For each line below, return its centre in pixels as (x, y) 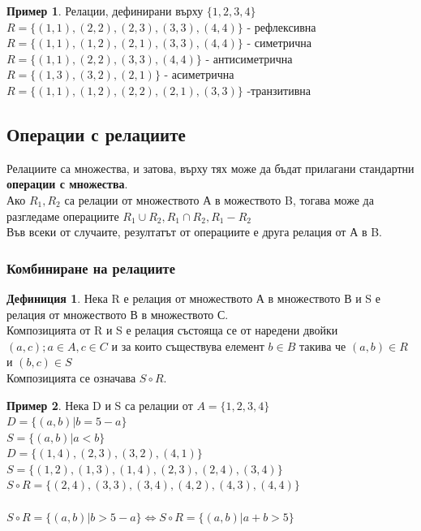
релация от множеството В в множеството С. (118, 314)
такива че (322, 345)
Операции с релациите (96, 134)
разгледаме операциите (63, 216)
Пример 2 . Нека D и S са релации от (100, 405)
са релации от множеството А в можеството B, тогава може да (219, 199)
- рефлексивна (281, 26)
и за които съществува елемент (188, 345)
